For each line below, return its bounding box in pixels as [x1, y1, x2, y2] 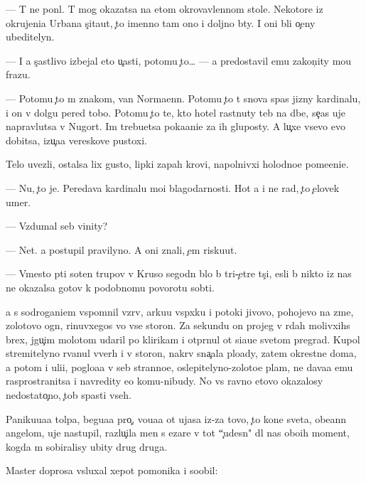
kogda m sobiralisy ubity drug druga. [6, 439, 168, 454]
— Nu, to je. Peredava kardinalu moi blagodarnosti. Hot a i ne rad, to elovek [6, 180, 340, 195]
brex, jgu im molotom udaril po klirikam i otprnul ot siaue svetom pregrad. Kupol [6, 331, 360, 346]
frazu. [6, 67, 31, 82]
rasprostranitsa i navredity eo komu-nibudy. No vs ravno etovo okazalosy [6, 373, 323, 388]
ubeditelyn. [6, 29, 55, 44]
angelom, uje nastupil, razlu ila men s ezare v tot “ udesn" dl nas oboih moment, [6, 425, 350, 440]
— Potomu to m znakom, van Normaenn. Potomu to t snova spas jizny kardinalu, [6, 90, 361, 105]
